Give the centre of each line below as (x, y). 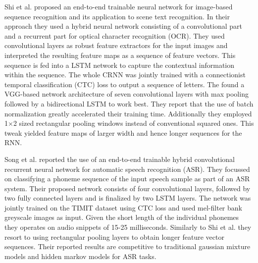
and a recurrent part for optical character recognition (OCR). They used (115, 35)
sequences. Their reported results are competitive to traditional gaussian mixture (128, 246)
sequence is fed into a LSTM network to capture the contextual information (120, 65)
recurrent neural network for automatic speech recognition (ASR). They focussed (127, 169)
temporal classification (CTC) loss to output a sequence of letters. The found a (125, 84)
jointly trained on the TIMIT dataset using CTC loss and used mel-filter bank (123, 207)
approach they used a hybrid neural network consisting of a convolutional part (123, 26)
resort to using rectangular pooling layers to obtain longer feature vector (114, 237)
